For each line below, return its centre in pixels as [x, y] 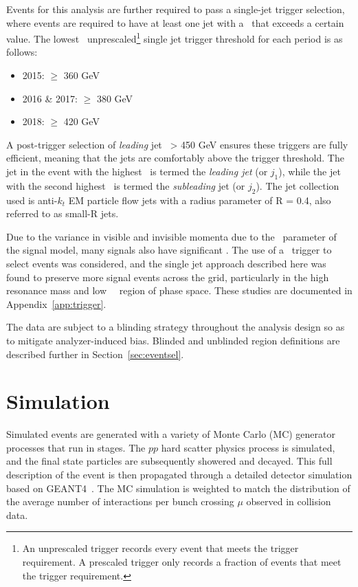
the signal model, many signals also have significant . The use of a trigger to [169, 250]
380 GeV [115, 98]
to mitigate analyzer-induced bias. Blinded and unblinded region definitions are [173, 340]
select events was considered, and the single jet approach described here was [166, 263]
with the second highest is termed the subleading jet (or [126, 185]
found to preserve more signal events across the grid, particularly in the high [168, 277]
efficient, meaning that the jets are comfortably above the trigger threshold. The [175, 158]
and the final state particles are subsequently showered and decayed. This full [169, 461]
